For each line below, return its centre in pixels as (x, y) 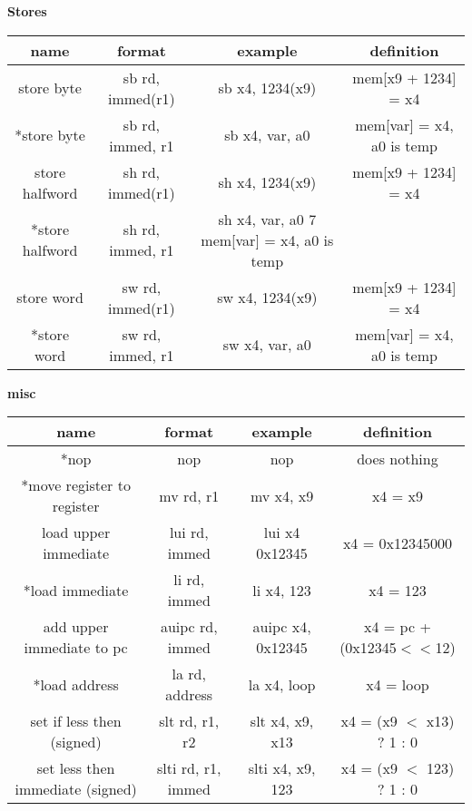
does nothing (398, 459)
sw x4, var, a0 (267, 345)
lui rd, (189, 533)
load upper (76, 533)
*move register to (76, 485)
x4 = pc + (398, 627)
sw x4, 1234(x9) (267, 298)
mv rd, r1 (189, 495)
